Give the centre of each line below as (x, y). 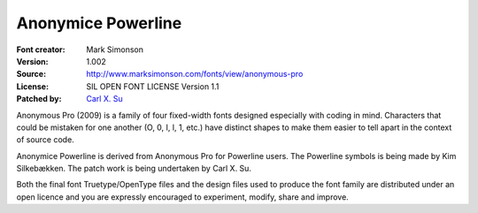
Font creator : (41, 49)
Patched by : (39, 99)
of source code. (45, 140)
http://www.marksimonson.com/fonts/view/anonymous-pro (195, 74)
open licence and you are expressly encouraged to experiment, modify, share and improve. (182, 197)
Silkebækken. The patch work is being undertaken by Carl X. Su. (134, 169)
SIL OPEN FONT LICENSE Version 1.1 (153, 86)
